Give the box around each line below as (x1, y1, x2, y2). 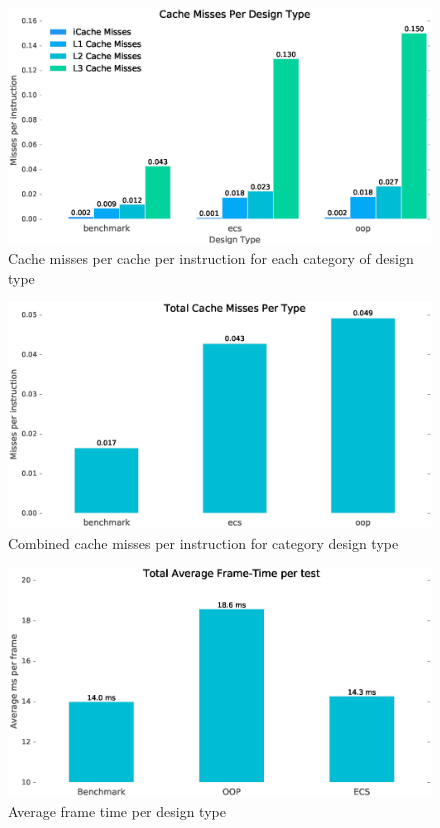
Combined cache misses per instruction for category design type (8, 532, 399, 553)
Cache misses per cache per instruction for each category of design (8, 248, 414, 269)
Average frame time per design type (8, 800, 226, 821)
